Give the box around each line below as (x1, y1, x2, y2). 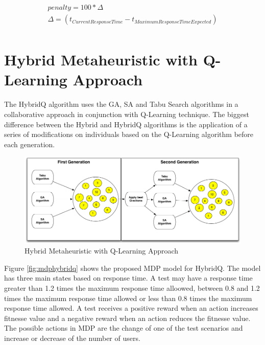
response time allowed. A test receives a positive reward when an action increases (4, 303, 258, 313)
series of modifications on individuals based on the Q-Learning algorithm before (4, 129, 254, 140)
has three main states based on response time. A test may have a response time (4, 272, 253, 283)
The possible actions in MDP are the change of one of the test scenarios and (4, 323, 243, 333)
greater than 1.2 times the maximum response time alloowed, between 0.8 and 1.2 (4, 282, 260, 293)
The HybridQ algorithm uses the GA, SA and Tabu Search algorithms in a (4, 99, 238, 109)
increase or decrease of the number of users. (4, 332, 140, 343)
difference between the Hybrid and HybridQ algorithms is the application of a (4, 119, 248, 129)
